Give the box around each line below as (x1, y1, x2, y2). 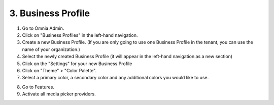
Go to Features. (22, 84, 54, 90)
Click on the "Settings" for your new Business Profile (22, 61, 132, 67)
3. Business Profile (9, 8, 90, 19)
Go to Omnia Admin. (22, 25, 64, 31)
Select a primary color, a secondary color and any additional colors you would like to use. (22, 75, 209, 81)
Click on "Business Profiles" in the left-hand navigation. (22, 32, 138, 38)
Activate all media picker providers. (22, 91, 96, 97)
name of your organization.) (22, 46, 81, 52)
